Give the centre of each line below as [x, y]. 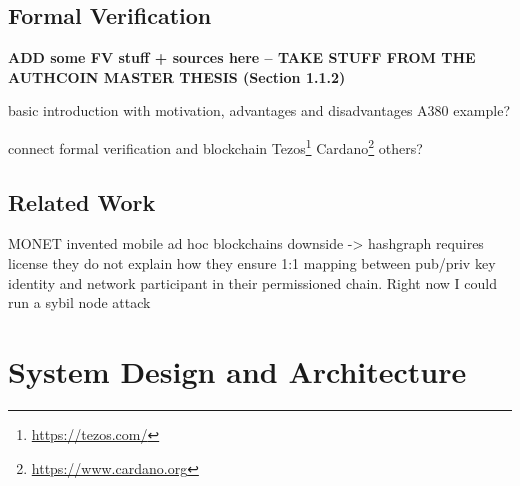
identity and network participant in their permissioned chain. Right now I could [252, 282]
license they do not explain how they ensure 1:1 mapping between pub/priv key [252, 263]
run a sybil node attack [79, 302]
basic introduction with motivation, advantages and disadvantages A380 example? [259, 110]
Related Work [82, 201]
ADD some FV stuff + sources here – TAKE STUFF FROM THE [242, 57]
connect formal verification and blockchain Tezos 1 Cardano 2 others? [215, 146]
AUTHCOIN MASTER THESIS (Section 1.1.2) [177, 76]
